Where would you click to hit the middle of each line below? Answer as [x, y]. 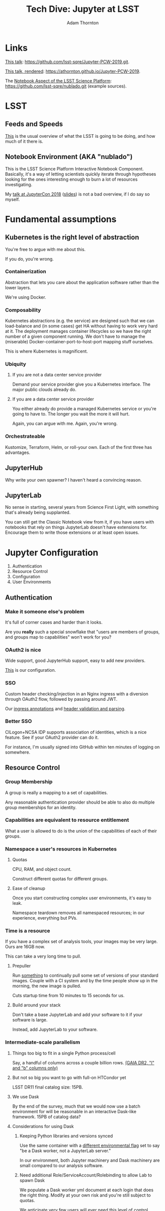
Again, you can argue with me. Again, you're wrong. [65, 424]
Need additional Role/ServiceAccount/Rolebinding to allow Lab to [86, 1175]
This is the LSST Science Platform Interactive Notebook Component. [74, 168]
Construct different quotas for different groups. [60, 879]
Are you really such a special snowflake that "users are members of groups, [82, 632]
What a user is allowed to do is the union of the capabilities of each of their [81, 831]
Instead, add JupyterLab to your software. [55, 1029]
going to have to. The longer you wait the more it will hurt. [71, 414]
